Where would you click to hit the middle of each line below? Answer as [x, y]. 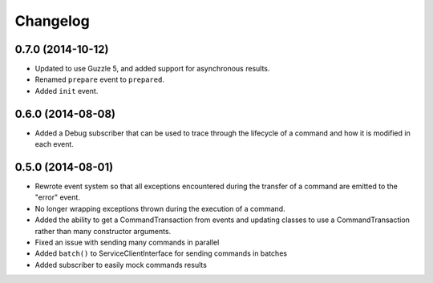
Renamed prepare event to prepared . [99, 79]
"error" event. [57, 197]
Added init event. [67, 91]
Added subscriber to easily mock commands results [121, 265]
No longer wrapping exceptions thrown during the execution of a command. [160, 208]
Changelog [52, 21]
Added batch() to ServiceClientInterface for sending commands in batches [161, 253]
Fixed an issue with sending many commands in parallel [127, 242]
